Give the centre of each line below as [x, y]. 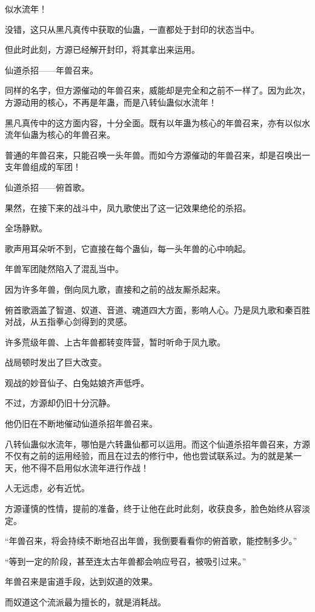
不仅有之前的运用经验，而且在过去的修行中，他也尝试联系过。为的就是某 [149, 456]
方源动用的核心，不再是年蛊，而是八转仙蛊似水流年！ [111, 102]
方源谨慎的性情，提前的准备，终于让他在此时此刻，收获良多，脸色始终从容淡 [157, 508]
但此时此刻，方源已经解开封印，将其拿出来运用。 [102, 49]
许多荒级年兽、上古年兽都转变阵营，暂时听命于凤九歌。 [115, 342]
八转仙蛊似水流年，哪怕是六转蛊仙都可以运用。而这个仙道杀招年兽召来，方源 [157, 444]
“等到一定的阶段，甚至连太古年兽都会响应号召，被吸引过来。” [126, 561]
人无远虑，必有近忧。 [47, 488]
